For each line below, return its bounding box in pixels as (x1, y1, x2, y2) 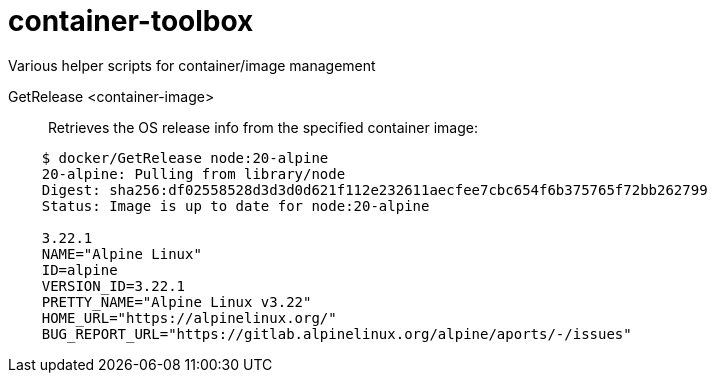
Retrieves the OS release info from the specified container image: (48, 118, 478, 136)
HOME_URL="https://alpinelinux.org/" (41, 309, 337, 326)
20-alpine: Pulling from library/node (41, 165, 346, 182)
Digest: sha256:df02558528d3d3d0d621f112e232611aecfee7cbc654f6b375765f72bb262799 (41, 181, 708, 198)
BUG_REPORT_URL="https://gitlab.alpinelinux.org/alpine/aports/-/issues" (41, 325, 632, 342)
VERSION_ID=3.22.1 (41, 277, 186, 294)
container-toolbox (8, 4, 254, 38)
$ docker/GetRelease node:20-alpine (41, 149, 329, 166)
